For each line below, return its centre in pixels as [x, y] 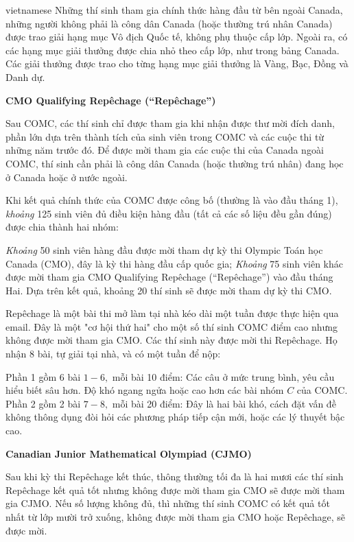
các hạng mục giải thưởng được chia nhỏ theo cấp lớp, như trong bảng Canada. [173, 50]
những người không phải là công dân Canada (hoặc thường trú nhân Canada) [169, 23]
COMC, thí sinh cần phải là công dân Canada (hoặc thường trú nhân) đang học [175, 163]
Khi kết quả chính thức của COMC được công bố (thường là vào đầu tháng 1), [172, 200]
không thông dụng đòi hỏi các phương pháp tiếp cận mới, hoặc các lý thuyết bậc [175, 417]
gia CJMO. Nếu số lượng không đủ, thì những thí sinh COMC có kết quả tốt [168, 503]
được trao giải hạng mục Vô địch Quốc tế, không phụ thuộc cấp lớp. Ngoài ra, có [177, 37]
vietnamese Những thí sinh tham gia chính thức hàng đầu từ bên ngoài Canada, [174, 10]
